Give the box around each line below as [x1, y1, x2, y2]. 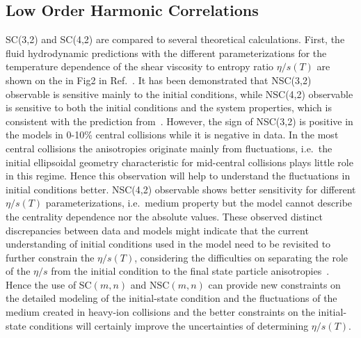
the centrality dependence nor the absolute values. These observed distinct [6, 209, 323, 223]
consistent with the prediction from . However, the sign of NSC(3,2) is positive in [6, 113, 353, 128]
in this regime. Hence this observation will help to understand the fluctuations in [6, 168, 351, 183]
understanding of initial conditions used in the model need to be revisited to [6, 236, 331, 251]
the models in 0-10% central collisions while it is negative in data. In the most [6, 127, 339, 142]
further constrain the [6, 250, 95, 264]
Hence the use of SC [6, 277, 92, 291]
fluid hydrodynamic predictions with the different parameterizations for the [6, 45, 327, 60]
